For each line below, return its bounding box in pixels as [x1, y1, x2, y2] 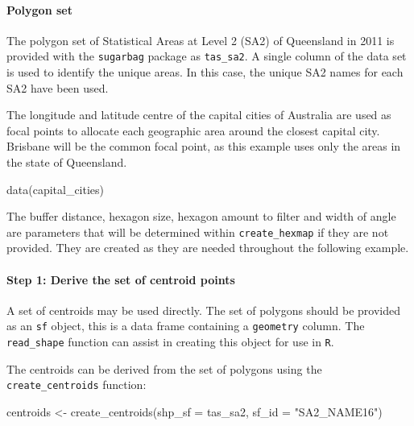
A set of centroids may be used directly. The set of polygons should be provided [6, 301, 401, 318]
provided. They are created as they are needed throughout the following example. [6, 239, 409, 256]
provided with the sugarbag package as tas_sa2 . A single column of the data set [6, 48, 407, 64]
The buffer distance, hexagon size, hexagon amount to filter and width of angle [6, 208, 396, 225]
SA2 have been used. [6, 79, 109, 96]
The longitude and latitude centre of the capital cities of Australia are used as [6, 106, 391, 123]
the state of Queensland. [6, 154, 127, 171]
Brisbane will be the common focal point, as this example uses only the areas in [6, 138, 401, 155]
